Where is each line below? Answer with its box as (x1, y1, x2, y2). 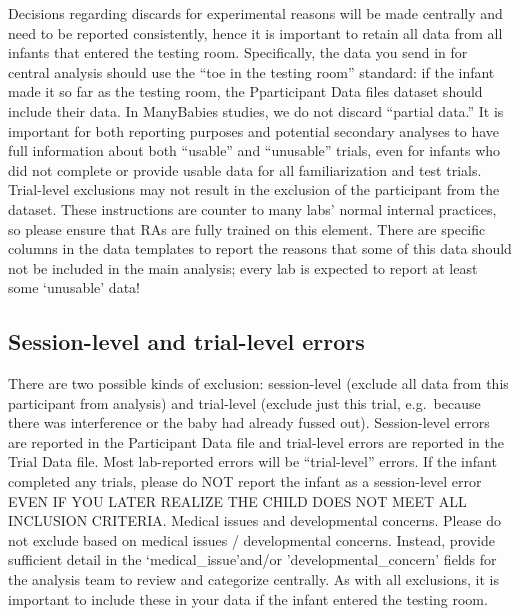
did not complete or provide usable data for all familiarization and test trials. (8, 159, 482, 180)
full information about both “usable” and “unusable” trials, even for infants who (8, 140, 501, 161)
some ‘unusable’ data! (8, 277, 140, 298)
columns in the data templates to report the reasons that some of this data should (8, 238, 512, 259)
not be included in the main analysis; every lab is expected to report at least (8, 257, 478, 278)
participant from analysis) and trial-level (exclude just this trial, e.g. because (8, 392, 481, 413)
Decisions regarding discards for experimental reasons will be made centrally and (8, 3, 503, 23)
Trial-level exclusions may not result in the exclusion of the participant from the (8, 179, 500, 200)
